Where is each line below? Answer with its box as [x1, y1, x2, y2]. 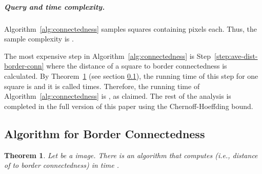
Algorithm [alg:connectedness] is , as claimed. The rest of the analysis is [4, 91, 231, 101]
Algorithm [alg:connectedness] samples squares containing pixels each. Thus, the [4, 23, 257, 34]
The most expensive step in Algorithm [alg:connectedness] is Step [4, 50, 211, 61]
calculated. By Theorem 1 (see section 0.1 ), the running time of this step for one [4, 70, 258, 81]
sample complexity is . [4, 33, 74, 44]
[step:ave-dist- [214, 50, 258, 61]
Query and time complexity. [4, 1, 105, 12]
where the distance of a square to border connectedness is [46, 60, 227, 71]
